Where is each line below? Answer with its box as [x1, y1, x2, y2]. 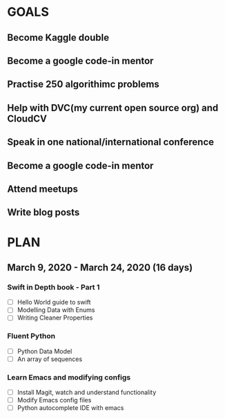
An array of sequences [17, 355, 83, 363]
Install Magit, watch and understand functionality [17, 388, 157, 397]
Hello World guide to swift [17, 298, 91, 306]
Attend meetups [7, 183, 78, 195]
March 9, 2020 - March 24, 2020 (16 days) [7, 262, 193, 273]
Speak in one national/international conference [7, 136, 214, 148]
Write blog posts [7, 206, 80, 218]
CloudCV [7, 113, 47, 124]
